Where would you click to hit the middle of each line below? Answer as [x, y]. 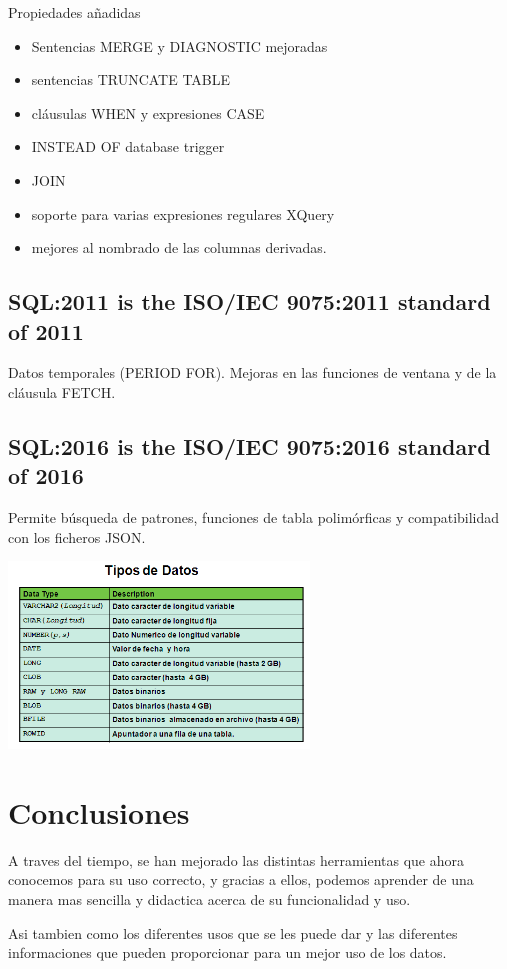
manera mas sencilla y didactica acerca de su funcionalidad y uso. [209, 898]
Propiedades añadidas [74, 12]
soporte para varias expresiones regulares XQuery [183, 213]
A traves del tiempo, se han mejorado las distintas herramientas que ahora [236, 859]
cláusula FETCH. [62, 391]
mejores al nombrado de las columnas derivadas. [179, 247]
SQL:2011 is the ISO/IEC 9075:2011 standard [249, 301]
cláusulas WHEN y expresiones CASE [148, 112]
